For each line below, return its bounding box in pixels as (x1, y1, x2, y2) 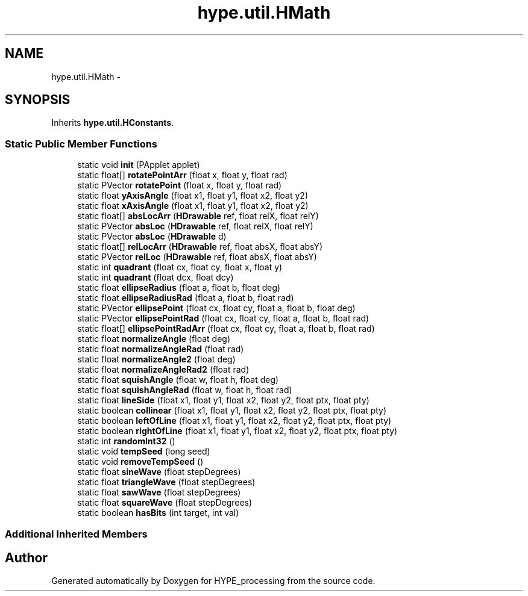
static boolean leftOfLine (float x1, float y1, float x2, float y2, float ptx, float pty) (77, 415, 392, 426)
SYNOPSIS (5, 92, 71, 108)
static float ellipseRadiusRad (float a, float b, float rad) (77, 293, 294, 303)
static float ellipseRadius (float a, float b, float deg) (77, 282, 281, 293)
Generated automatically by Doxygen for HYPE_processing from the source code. (51, 576, 376, 586)
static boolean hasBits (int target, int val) (77, 508, 239, 518)
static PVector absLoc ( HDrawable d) (77, 231, 227, 242)
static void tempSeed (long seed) (77, 446, 210, 457)
